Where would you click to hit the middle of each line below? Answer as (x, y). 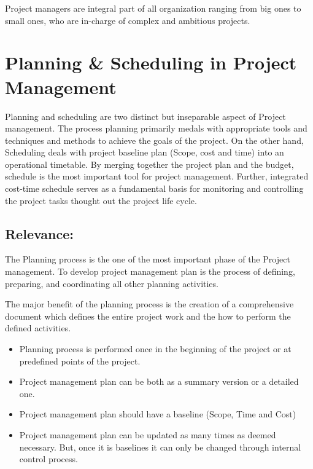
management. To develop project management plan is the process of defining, (150, 271)
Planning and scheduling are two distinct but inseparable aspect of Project (145, 116)
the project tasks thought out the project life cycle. (101, 200)
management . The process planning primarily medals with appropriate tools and (156, 128)
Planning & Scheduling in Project (151, 62)
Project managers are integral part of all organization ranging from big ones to (153, 8)
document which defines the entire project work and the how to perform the (148, 316)
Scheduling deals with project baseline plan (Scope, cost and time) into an (145, 152)
